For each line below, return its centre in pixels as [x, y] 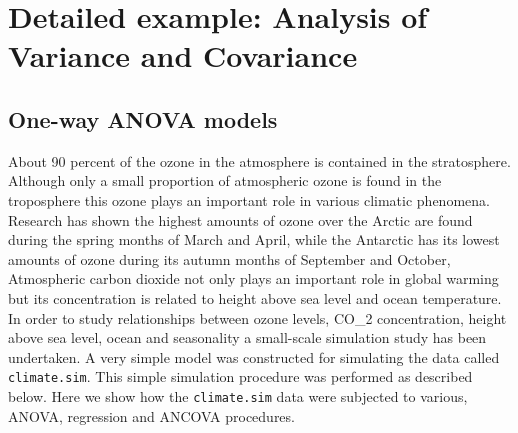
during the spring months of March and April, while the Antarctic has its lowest [254, 239]
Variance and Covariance [183, 55]
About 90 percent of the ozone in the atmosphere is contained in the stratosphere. [259, 160]
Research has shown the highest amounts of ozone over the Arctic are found [240, 219]
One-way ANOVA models [143, 118]
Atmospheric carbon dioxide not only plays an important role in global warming [253, 278]
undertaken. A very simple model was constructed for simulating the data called [254, 356]
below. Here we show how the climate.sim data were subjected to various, [238, 395]
